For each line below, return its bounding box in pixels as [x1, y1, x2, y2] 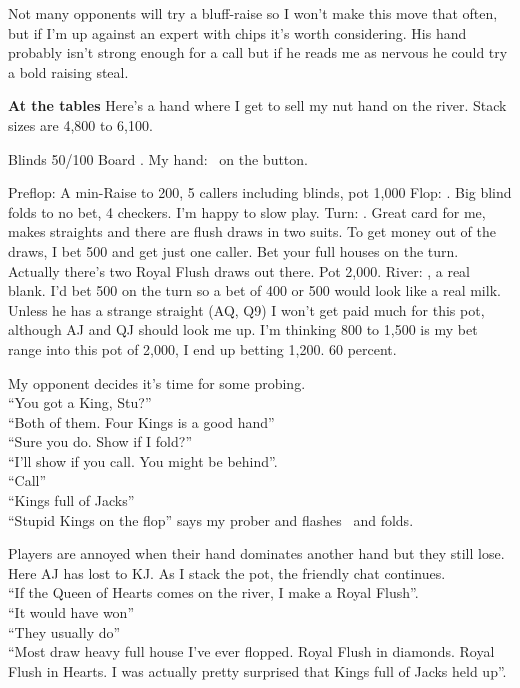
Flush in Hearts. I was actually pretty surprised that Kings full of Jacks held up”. [8, 660, 507, 681]
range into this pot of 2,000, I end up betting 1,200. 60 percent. [8, 338, 397, 359]
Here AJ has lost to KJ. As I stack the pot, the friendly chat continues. [8, 562, 446, 583]
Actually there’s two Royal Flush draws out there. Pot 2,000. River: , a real [8, 260, 471, 281]
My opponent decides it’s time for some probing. [8, 372, 306, 393]
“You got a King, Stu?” [8, 392, 152, 413]
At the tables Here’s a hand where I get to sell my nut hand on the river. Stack [8, 95, 507, 116]
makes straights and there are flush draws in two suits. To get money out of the [8, 221, 496, 242]
